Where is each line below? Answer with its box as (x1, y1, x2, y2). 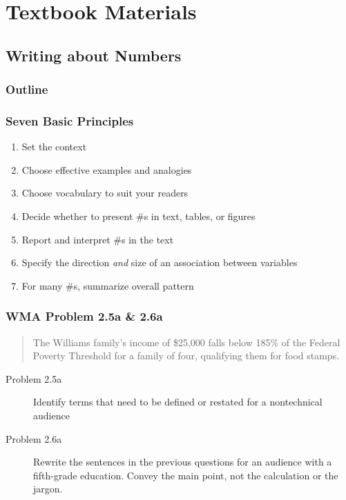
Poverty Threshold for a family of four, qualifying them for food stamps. (32, 348, 340, 363)
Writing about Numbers (6, 44, 182, 66)
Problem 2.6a (6, 431, 62, 446)
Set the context (21, 139, 87, 154)
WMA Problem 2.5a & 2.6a (6, 308, 163, 325)
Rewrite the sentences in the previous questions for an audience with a (33, 454, 332, 469)
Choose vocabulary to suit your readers (21, 186, 189, 200)
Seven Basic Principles (6, 112, 134, 129)
